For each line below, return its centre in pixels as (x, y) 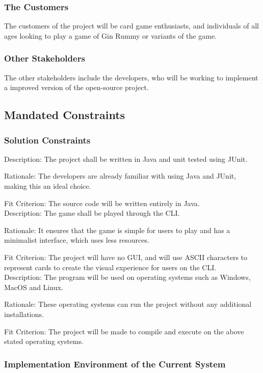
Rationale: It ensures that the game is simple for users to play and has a (117, 230)
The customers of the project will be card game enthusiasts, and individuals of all (131, 26)
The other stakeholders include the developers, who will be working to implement (131, 77)
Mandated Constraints (65, 115)
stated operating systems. (44, 341)
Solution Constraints (47, 140)
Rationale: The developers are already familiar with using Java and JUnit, (120, 176)
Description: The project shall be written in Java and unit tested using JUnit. (126, 159)
